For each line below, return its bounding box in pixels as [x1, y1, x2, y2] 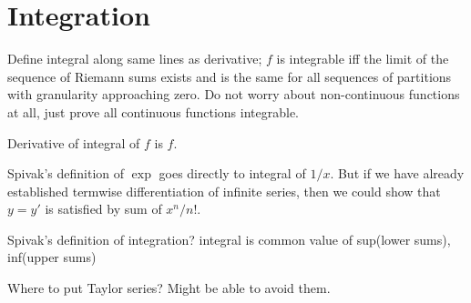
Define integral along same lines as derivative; [7, 49, 262, 68]
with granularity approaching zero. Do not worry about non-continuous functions [7, 85, 460, 104]
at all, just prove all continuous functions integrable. [7, 102, 300, 121]
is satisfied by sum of [45, 199, 162, 218]
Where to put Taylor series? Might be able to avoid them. [7, 278, 331, 298]
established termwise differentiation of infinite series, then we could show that [7, 181, 441, 200]
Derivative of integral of [7, 133, 140, 152]
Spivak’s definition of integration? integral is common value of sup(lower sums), [7, 229, 451, 248]
